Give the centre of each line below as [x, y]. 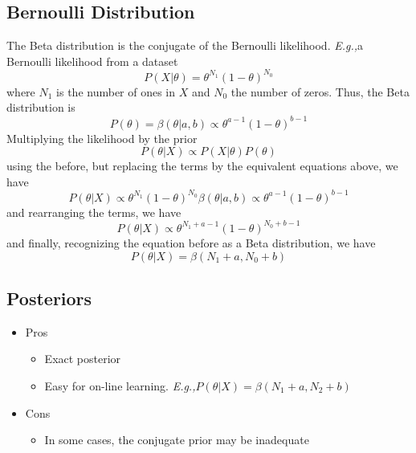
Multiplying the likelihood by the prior [102, 138]
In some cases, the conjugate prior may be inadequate [177, 440]
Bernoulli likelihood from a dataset [92, 61]
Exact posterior [83, 359]
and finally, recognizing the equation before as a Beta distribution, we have [191, 242]
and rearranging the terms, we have [94, 212]
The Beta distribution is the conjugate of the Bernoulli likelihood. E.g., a [185, 45]
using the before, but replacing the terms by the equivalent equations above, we [202, 166]
